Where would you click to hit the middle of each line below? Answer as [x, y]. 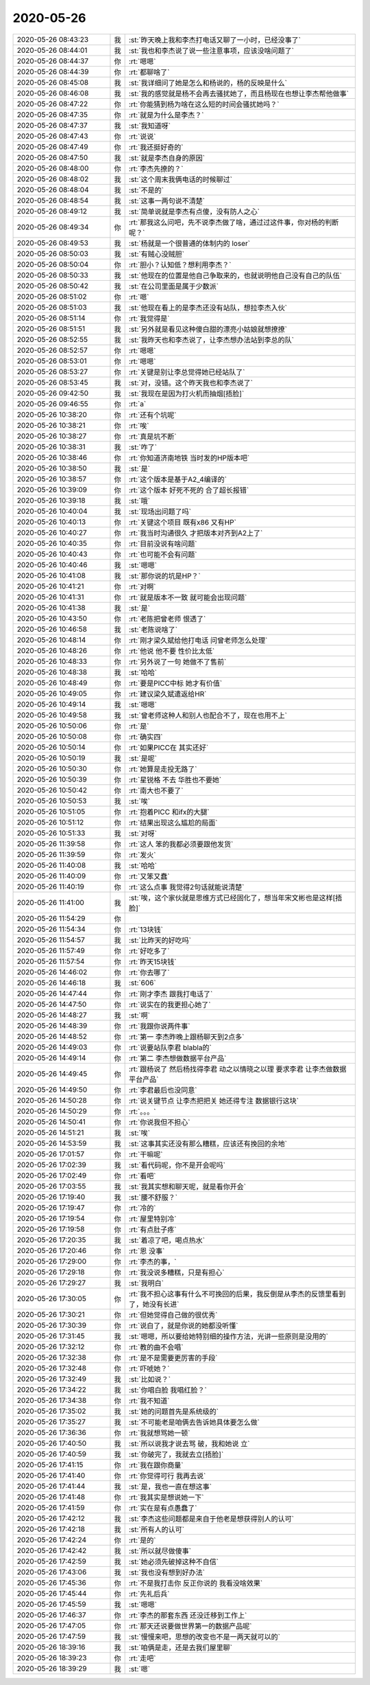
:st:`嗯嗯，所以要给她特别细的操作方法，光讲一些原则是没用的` [229, 1336]
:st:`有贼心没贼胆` [157, 254]
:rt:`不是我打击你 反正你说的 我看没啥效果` [196, 1583]
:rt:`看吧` [142, 1176]
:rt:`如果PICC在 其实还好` [169, 747]
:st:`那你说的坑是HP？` [165, 575]
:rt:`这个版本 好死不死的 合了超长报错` [189, 490]
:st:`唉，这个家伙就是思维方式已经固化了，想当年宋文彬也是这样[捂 [235, 897]
